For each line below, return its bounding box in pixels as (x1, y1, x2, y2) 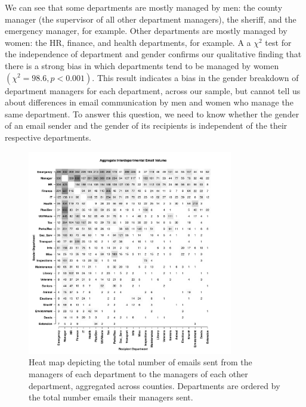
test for (265, 36, 292, 48)
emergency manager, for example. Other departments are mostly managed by (5, 24, 288, 37)
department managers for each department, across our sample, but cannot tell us (5, 84, 301, 97)
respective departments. (5, 131, 91, 143)
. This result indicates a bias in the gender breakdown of (92, 71, 299, 83)
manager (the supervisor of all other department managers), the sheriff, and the (5, 13, 296, 25)
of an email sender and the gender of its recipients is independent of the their (5, 119, 288, 132)
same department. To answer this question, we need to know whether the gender (5, 107, 299, 120)
